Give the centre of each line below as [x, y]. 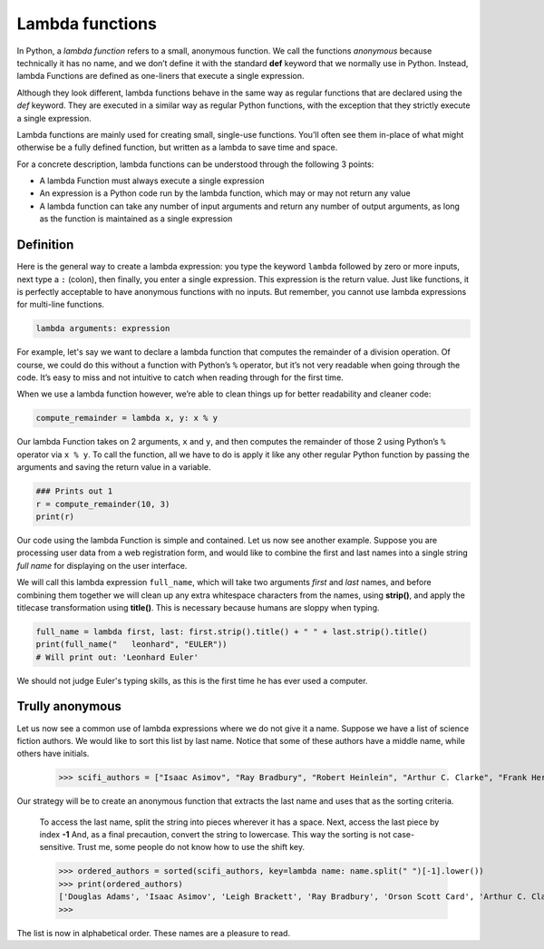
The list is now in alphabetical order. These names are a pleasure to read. [153, 933]
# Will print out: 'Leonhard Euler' [117, 657]
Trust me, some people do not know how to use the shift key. [191, 847]
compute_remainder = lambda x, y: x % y [126, 418]
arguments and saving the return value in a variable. [114, 467]
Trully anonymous [69, 706]
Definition [45, 245]
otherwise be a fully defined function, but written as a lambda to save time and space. [177, 147]
